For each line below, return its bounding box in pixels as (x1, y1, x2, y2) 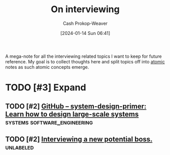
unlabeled (5, 143, 34, 151)
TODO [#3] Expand (5, 82, 86, 93)
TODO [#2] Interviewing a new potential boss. (5, 135, 153, 143)
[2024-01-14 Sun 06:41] (60, 30, 111, 36)
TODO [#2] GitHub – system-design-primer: (5, 102, 147, 110)
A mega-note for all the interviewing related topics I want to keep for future (5, 53, 162, 59)
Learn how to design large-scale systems (5, 110, 139, 119)
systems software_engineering (5, 118, 93, 126)
